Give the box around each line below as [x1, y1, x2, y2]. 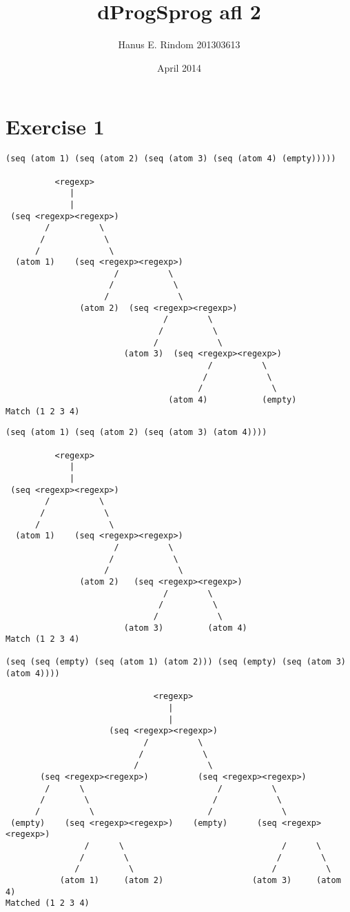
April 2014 [156, 60, 202, 74]
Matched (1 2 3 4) [6, 898, 90, 909]
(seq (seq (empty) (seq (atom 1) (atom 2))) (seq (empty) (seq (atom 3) [6, 657, 346, 667]
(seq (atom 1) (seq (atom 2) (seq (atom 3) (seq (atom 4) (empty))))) [6, 154, 336, 164]
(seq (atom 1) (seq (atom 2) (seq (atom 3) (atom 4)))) [6, 427, 267, 438]
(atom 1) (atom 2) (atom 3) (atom [59, 875, 341, 885]
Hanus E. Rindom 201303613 [118, 37, 240, 52]
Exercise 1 [6, 112, 105, 141]
